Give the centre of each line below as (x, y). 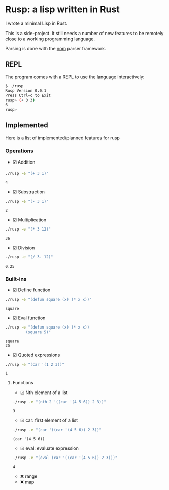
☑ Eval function (29, 318)
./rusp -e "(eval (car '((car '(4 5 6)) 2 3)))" (65, 458)
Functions (23, 383)
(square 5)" (38, 332)
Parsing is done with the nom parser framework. (56, 48)
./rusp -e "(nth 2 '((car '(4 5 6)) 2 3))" (59, 402)
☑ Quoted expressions (36, 355)
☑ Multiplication (29, 220)
